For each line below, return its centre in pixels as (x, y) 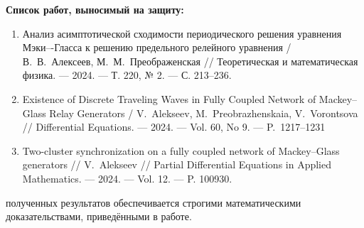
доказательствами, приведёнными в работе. (99, 216)
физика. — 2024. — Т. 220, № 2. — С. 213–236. (127, 75)
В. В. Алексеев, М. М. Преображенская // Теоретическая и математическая (190, 61)
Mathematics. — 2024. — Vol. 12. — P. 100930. (127, 178)
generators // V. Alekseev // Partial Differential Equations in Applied (177, 164)
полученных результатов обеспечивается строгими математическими (154, 202)
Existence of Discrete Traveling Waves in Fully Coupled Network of (169, 98)
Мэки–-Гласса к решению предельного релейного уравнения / (157, 47)
